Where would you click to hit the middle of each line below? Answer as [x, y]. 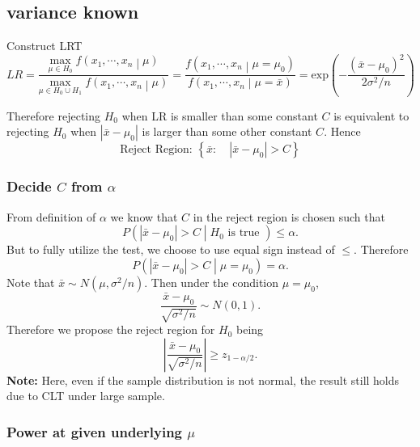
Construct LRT [45, 46]
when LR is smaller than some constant [220, 115]
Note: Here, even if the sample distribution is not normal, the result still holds [203, 380]
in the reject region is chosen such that [289, 216]
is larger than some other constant [227, 131]
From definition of [51, 216]
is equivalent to [371, 115]
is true [244, 233]
